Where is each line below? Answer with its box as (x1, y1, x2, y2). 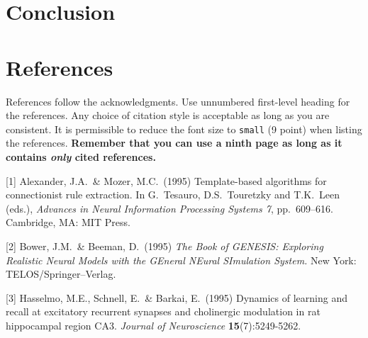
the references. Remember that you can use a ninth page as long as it (6, 135, 342, 150)
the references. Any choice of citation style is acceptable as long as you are (6, 108, 330, 123)
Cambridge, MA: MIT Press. (6, 215, 130, 230)
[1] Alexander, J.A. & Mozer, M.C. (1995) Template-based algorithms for (6, 173, 327, 188)
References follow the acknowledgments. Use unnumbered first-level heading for (6, 94, 350, 108)
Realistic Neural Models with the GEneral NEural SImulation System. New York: (6, 252, 357, 267)
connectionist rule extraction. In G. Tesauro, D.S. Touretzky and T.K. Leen (6, 187, 340, 202)
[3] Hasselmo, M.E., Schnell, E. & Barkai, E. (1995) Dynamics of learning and (6, 290, 347, 305)
